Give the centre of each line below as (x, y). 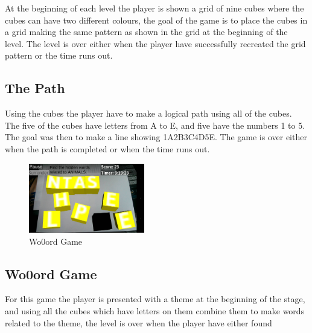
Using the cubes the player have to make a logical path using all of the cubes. (148, 113)
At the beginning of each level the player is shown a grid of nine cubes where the (154, 8)
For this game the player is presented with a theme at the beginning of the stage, (155, 299)
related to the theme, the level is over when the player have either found (138, 322)
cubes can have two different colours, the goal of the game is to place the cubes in (156, 20)
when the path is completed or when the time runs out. (107, 148)
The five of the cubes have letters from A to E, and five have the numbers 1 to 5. (155, 125)
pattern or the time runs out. (59, 55)
